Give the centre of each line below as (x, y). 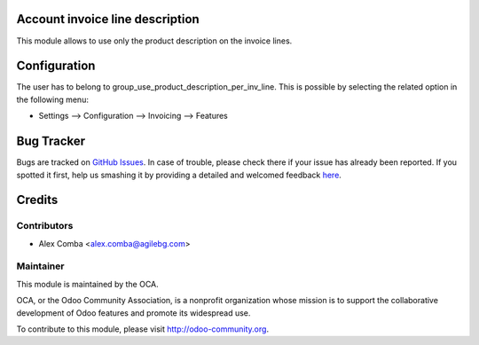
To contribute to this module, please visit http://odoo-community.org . (143, 329)
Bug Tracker (51, 141)
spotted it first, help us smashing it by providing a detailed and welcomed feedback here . (179, 175)
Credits (37, 200)
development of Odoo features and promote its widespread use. (133, 313)
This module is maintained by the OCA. (87, 284)
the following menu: (52, 99)
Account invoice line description (108, 19)
